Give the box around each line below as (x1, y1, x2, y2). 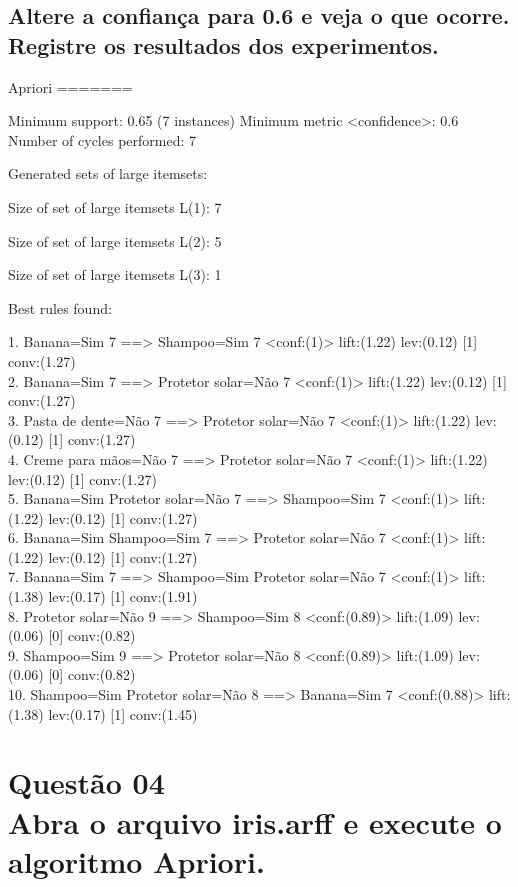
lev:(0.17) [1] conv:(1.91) (48, 586, 198, 607)
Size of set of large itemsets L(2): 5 (8, 230, 222, 251)
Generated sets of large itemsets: (8, 163, 208, 184)
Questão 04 (8, 762, 165, 803)
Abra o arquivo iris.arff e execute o (8, 801, 502, 842)
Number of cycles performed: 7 (8, 129, 197, 150)
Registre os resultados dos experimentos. (8, 29, 439, 60)
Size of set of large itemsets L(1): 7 (8, 196, 222, 217)
